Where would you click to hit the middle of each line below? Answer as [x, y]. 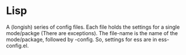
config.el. [18, 46]
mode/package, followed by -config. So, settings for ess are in [82, 39]
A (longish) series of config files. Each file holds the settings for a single [93, 27]
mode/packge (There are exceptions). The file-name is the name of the [92, 33]
